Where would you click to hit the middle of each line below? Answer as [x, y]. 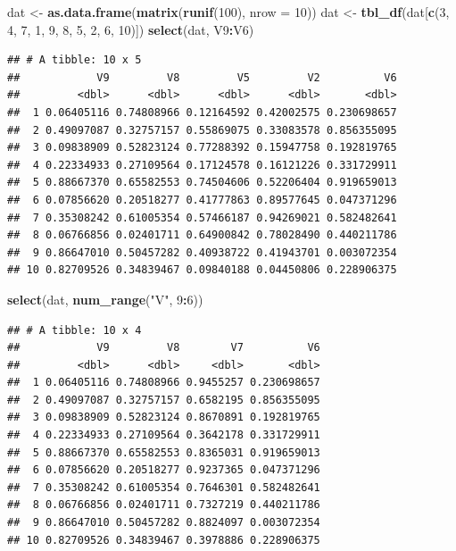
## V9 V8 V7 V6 [164, 348]
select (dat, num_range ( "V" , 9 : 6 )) [105, 299]
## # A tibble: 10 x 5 [75, 60]
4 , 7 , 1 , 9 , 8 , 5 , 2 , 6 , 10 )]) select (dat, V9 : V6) [131, 29]
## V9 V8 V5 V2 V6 [202, 77]
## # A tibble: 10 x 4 [75, 330]
